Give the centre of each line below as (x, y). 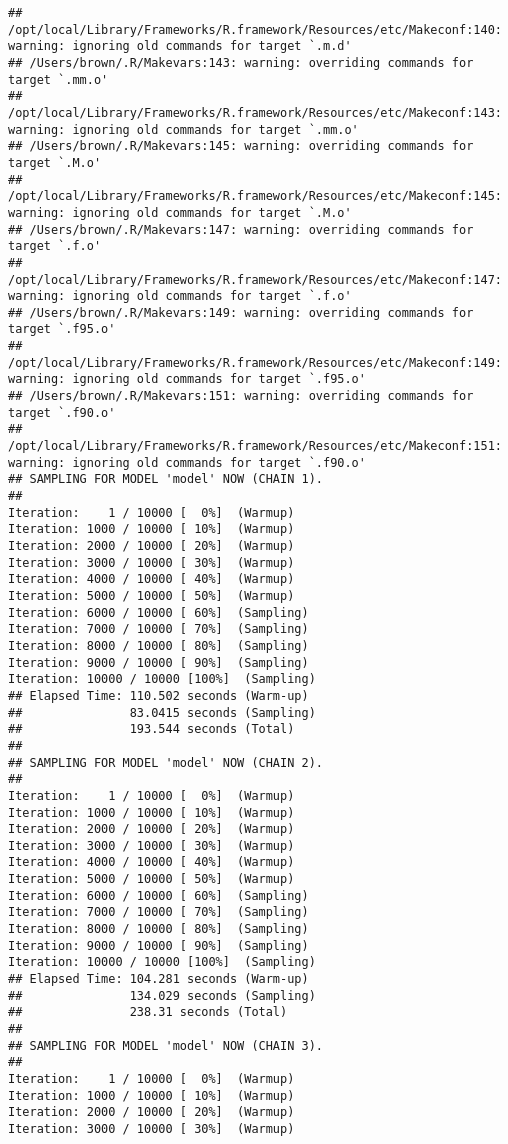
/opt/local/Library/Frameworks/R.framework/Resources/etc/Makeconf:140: (255, 29)
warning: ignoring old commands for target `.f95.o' (187, 379)
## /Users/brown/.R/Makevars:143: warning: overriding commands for (241, 62)
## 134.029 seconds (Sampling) (162, 995)
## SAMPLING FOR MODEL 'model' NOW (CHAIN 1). (165, 479)
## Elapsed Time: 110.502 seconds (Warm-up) (158, 695)
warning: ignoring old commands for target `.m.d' (180, 46)
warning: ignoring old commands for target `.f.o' (180, 296)
